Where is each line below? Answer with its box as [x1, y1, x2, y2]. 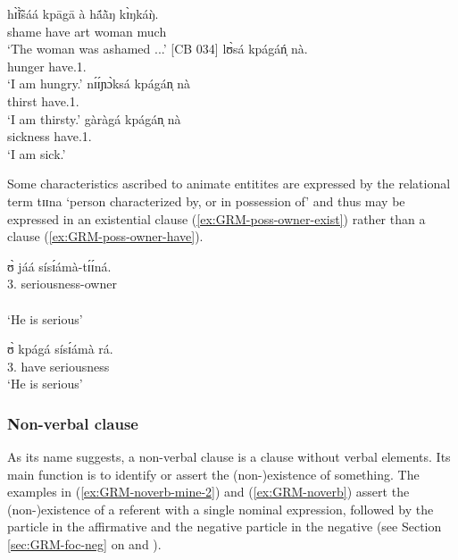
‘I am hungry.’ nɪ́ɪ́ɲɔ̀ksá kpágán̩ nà [7, 74, 191, 93]
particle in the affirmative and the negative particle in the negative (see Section [7, 517, 442, 536]
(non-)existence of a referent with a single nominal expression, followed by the [7, 499, 434, 518]
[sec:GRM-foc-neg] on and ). [7, 535, 162, 554]
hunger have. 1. [7, 56, 87, 75]
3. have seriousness [7, 356, 110, 375]
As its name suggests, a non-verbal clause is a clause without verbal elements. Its [7, 447, 451, 466]
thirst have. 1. [7, 91, 79, 110]
